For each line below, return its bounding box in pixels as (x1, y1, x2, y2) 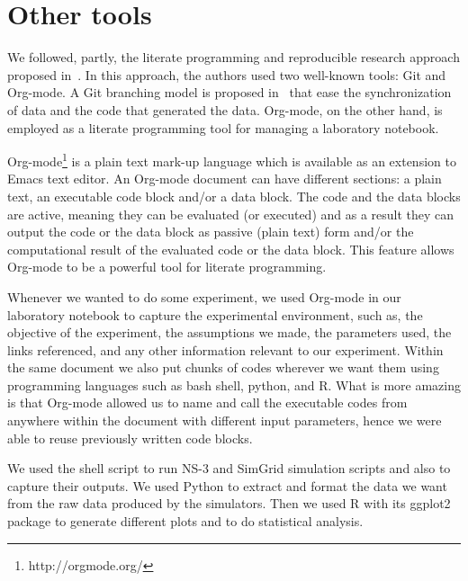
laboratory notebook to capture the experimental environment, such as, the (7, 305, 423, 324)
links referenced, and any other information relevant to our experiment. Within (7, 340, 444, 359)
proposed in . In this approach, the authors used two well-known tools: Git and (7, 65, 446, 84)
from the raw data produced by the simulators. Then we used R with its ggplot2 (7, 494, 451, 513)
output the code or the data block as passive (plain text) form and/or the (7, 222, 414, 241)
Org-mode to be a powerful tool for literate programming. (7, 257, 327, 276)
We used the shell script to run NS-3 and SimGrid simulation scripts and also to (7, 459, 451, 478)
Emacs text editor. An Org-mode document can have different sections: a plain (7, 169, 442, 188)
